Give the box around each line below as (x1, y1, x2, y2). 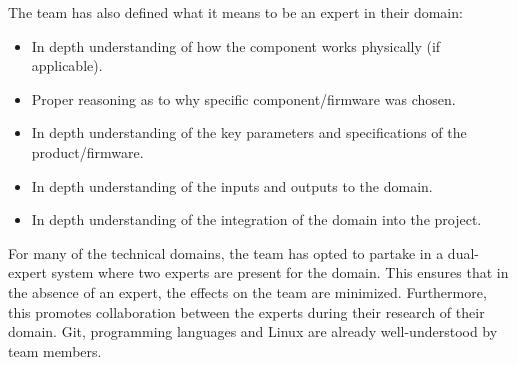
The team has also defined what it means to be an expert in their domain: (8, 2, 463, 22)
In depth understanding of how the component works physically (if (31, 35, 441, 56)
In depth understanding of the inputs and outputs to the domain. (31, 175, 433, 196)
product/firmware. (31, 141, 144, 162)
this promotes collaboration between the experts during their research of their (8, 301, 485, 322)
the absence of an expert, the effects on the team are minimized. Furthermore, (8, 281, 487, 302)
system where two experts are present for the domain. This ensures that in (51, 262, 509, 283)
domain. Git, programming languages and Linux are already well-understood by (8, 321, 498, 342)
